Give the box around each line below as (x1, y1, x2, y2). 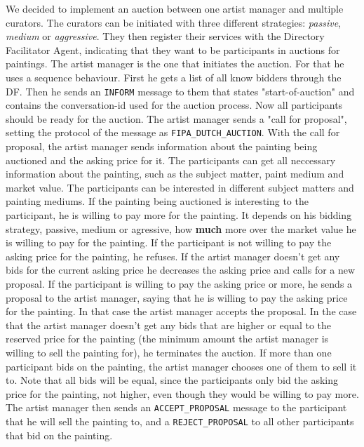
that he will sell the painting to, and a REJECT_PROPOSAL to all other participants (6, 414, 354, 428)
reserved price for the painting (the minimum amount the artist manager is (6, 331, 329, 346)
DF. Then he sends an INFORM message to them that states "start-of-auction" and (6, 84, 355, 98)
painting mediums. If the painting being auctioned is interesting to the (6, 194, 309, 208)
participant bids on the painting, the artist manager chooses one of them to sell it (6, 359, 357, 373)
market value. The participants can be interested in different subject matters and (6, 180, 354, 194)
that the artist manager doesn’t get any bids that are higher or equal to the (6, 317, 331, 332)
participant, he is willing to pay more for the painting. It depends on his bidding (6, 208, 352, 222)
